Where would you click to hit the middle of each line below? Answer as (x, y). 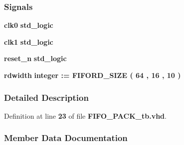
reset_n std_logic (35, 58)
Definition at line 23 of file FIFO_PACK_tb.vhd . (85, 115)
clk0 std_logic (29, 25)
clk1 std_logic (29, 41)
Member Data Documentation (66, 138)
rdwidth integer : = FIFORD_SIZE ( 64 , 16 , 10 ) (92, 75)
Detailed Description (46, 97)
